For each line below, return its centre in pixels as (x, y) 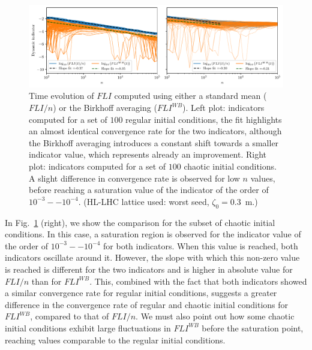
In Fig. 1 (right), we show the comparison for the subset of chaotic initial (140, 222)
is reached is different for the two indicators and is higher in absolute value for (149, 269)
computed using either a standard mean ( (190, 96)
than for (46, 281)
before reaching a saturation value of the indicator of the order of (149, 190)
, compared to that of (70, 316)
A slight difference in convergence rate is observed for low (134, 178)
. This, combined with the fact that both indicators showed (198, 281)
